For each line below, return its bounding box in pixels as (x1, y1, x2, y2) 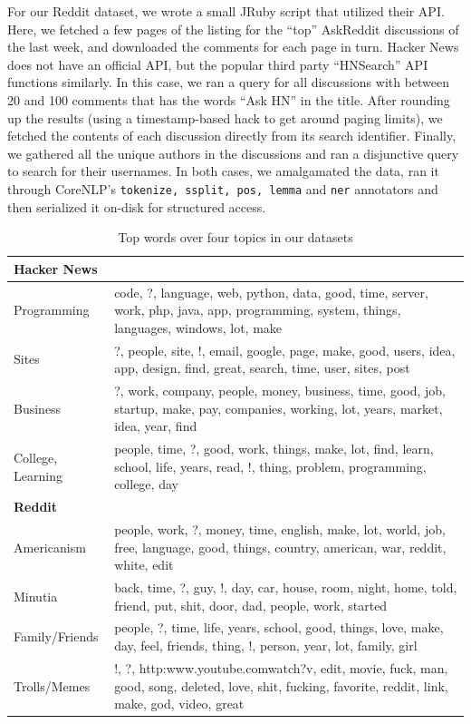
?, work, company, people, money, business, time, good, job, (114, 381, 447, 400)
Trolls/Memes (14, 676, 91, 695)
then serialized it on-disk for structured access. (7, 197, 266, 216)
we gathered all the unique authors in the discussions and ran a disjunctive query (7, 143, 459, 162)
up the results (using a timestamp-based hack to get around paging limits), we (7, 108, 443, 127)
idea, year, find (114, 416, 197, 435)
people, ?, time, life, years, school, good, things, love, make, (114, 618, 444, 637)
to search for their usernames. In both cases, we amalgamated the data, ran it (7, 161, 439, 181)
